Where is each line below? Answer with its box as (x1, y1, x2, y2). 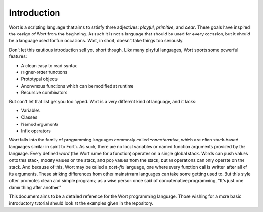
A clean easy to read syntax (21, 62, 77, 68)
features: (9, 53, 27, 59)
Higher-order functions (21, 69, 68, 75)
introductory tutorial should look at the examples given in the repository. (9, 200, 153, 206)
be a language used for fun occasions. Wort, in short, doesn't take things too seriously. (9, 38, 184, 44)
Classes (21, 114, 38, 120)
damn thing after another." (9, 185, 62, 191)
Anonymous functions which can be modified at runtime (21, 83, 134, 88)
